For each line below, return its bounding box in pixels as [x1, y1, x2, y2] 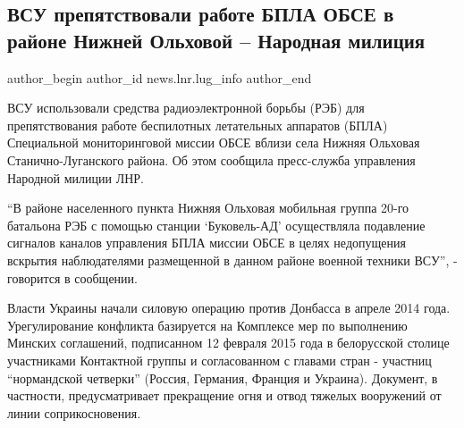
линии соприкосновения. [7, 403, 141, 422]
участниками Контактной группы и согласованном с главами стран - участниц [7, 350, 432, 369]
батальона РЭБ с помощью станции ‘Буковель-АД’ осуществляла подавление [7, 215, 426, 234]
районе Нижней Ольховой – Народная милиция [7, 26, 426, 54]
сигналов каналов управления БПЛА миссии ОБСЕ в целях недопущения [7, 233, 406, 252]
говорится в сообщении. [7, 268, 138, 287]
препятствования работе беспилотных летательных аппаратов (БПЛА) [7, 115, 388, 134]
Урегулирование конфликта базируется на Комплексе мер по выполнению [7, 315, 408, 334]
